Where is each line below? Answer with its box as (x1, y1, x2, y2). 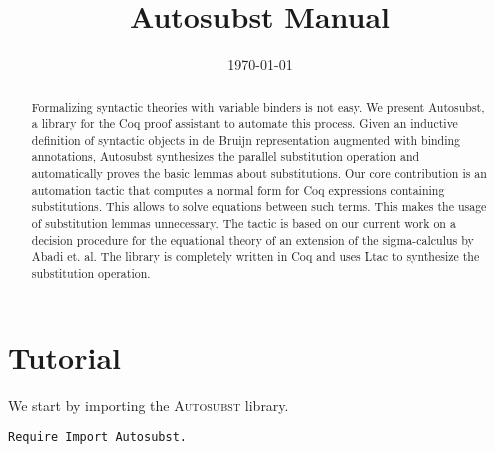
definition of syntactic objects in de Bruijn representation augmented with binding (31, 131, 461, 148)
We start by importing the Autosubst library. (8, 394, 289, 415)
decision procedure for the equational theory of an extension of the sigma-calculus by (31, 231, 474, 248)
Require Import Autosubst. (8, 430, 187, 445)
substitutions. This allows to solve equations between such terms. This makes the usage (31, 198, 487, 215)
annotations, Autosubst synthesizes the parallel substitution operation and (31, 148, 420, 165)
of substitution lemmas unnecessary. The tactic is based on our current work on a (31, 215, 456, 232)
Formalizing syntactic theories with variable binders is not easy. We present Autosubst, (31, 98, 485, 115)
